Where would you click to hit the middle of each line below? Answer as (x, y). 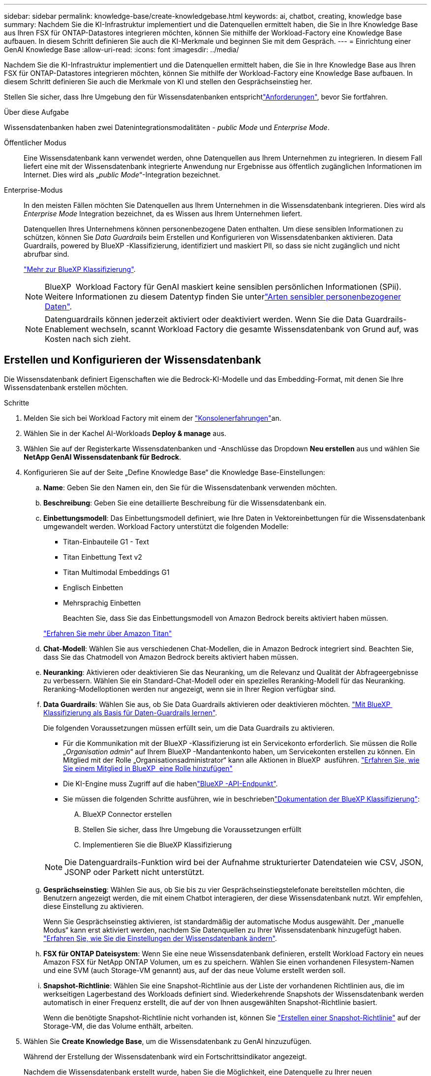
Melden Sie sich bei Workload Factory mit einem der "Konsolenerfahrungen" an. (153, 418)
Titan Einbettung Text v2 (103, 557)
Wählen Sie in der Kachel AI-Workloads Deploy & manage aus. (125, 433)
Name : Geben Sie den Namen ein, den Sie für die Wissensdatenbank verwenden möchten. (190, 487)
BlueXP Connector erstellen (127, 814)
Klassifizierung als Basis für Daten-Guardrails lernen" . (130, 712)
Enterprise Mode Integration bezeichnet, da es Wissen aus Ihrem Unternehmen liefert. (163, 214)
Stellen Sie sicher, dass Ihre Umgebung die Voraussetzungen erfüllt (192, 829)
